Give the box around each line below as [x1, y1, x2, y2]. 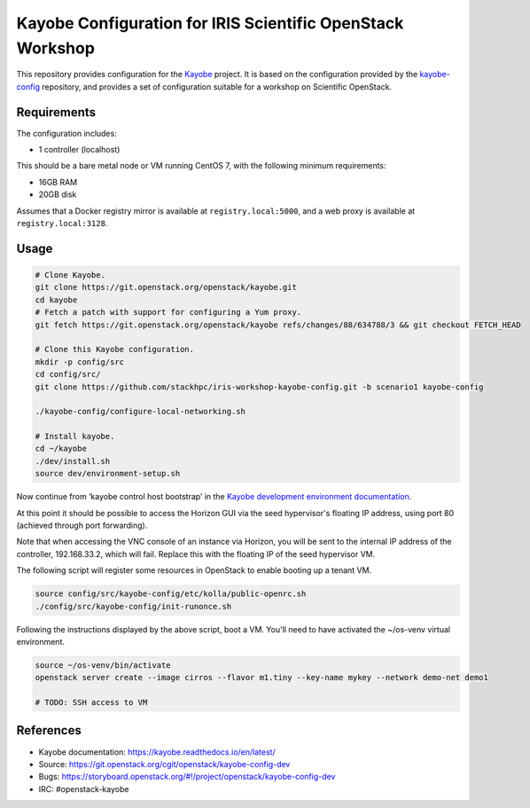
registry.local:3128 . [16, 217, 108, 228]
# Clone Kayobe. [35, 270, 106, 279]
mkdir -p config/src [35, 357, 124, 367]
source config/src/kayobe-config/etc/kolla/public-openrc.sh [35, 589, 307, 599]
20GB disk [38, 189, 77, 200]
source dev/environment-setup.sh [35, 468, 181, 479]
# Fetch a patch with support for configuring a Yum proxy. [35, 307, 302, 318]
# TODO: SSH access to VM [35, 697, 148, 708]
